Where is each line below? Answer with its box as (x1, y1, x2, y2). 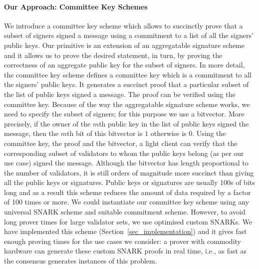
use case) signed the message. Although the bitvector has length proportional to (4, 157, 249, 168)
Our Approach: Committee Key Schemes (4, 1, 148, 11)
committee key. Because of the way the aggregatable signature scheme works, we (4, 98, 250, 109)
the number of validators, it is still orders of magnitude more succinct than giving (4, 167, 254, 177)
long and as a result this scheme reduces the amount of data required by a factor (4, 186, 251, 197)
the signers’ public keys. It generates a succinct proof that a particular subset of (4, 79, 249, 89)
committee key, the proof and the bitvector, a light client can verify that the (4, 137, 238, 148)
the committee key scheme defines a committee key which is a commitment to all (4, 69, 252, 79)
